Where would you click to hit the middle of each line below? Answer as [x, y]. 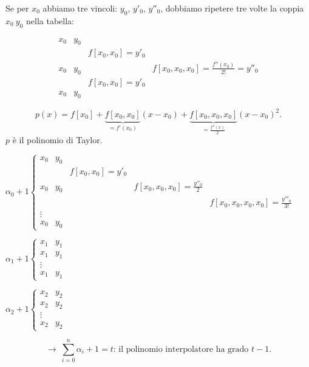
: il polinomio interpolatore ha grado [181, 349]
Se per [17, 8]
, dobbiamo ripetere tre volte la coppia [232, 8]
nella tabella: [50, 20]
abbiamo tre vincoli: [80, 8]
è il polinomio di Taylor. [57, 140]
